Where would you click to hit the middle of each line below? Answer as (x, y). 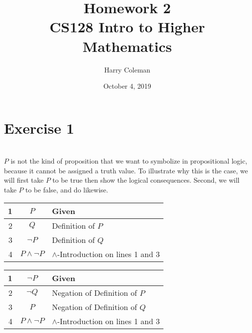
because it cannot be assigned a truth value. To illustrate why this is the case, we (126, 170)
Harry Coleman (127, 69)
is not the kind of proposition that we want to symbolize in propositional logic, (129, 161)
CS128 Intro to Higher (127, 27)
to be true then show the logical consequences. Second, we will (146, 180)
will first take (24, 180)
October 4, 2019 (127, 86)
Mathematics (127, 46)
